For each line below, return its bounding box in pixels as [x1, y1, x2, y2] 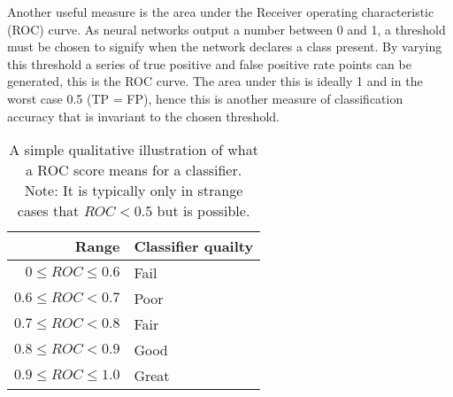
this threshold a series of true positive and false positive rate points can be [7, 54, 411, 73]
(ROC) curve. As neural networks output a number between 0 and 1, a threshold [7, 19, 446, 38]
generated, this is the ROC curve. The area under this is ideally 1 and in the [7, 72, 423, 90]
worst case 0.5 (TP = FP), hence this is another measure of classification [7, 89, 403, 107]
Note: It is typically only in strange [24, 180, 243, 201]
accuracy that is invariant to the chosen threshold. [7, 106, 280, 125]
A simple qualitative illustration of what [9, 139, 258, 160]
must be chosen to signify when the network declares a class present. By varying [7, 37, 442, 56]
